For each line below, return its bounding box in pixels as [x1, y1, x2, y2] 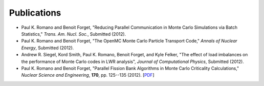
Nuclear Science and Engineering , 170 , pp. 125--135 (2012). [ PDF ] [21, 72, 154, 78]
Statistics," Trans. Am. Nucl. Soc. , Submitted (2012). [21, 31, 126, 37]
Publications [9, 7, 61, 18]
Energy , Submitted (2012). [21, 44, 74, 51]
